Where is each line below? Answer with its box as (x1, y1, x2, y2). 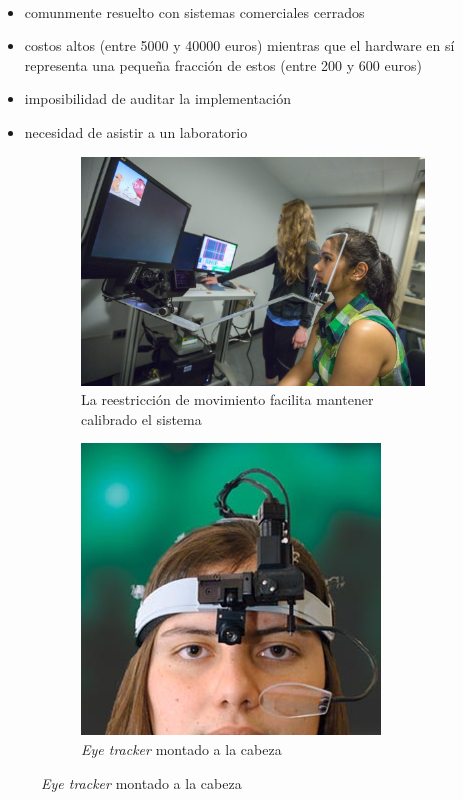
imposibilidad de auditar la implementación (24, 88, 291, 109)
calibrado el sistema (81, 408, 202, 429)
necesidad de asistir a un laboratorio (24, 121, 248, 142)
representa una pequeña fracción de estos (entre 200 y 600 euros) (24, 54, 422, 75)
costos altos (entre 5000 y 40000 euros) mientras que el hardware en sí (24, 35, 455, 56)
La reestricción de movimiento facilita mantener (81, 389, 374, 410)
